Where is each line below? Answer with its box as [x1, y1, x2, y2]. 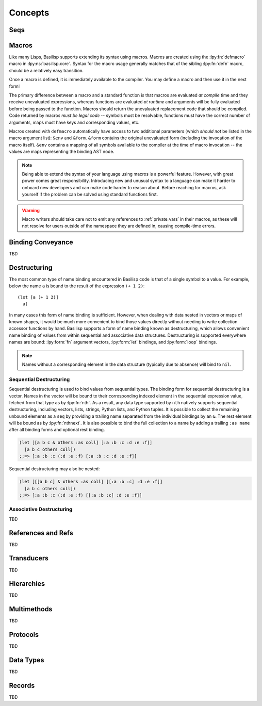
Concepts [9, 7, 49, 18]
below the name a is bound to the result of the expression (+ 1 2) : [9, 283, 145, 289]
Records [9, 681, 35, 690]
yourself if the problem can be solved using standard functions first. [22, 192, 158, 197]
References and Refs [9, 529, 73, 537]
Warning [22, 207, 40, 213]
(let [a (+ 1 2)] [17, 294, 59, 300]
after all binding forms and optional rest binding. [9, 427, 105, 433]
